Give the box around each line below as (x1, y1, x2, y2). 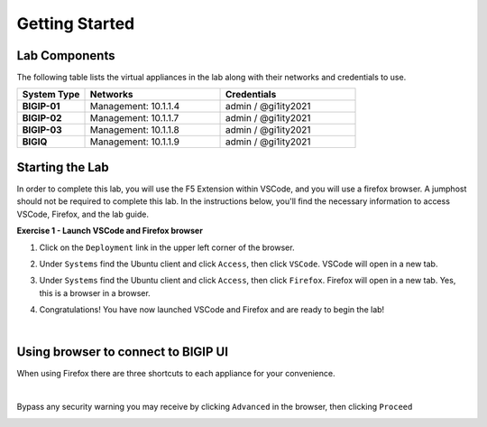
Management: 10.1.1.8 (89, 124, 179, 136)
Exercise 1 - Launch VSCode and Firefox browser (16, 226, 203, 237)
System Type (22, 88, 80, 101)
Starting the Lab (16, 159, 109, 175)
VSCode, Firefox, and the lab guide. (16, 209, 149, 219)
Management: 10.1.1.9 (89, 135, 180, 148)
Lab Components (16, 48, 115, 63)
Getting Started (16, 14, 135, 33)
